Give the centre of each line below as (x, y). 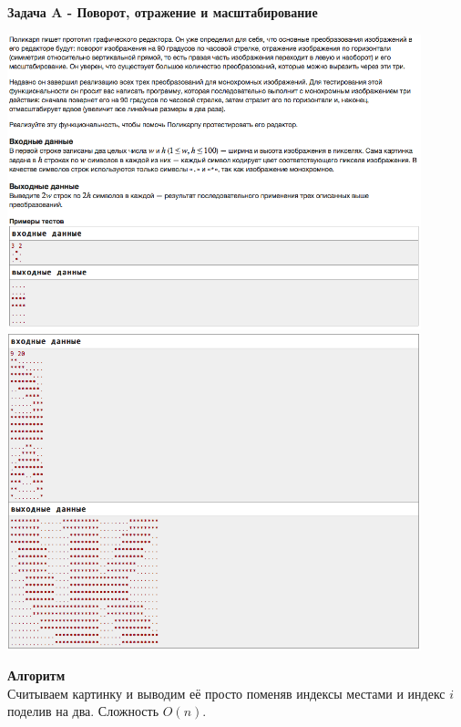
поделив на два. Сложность (83, 711)
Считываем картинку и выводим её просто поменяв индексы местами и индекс (226, 693)
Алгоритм (36, 675)
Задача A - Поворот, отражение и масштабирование (163, 12)
